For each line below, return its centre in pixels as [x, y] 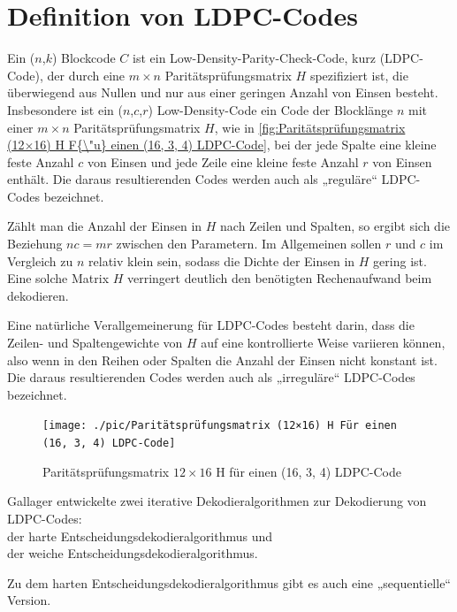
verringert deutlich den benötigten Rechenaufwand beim [280, 278]
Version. [29, 600]
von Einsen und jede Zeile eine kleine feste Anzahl [223, 161]
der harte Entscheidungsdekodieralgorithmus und [140, 535]
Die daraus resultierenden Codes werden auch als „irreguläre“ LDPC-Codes [211, 377]
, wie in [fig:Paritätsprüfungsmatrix [310, 127]
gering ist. [400, 260]
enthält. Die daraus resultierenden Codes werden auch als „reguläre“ [192, 179]
